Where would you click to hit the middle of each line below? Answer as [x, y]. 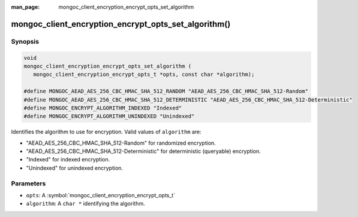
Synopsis [25, 41]
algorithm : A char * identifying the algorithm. [85, 204]
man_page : [25, 7]
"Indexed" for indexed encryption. [68, 160]
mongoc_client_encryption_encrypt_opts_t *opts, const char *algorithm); [144, 74]
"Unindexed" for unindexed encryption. [74, 168]
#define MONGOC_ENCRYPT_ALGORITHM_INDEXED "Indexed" [103, 108]
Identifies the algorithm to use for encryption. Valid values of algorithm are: [106, 132]
